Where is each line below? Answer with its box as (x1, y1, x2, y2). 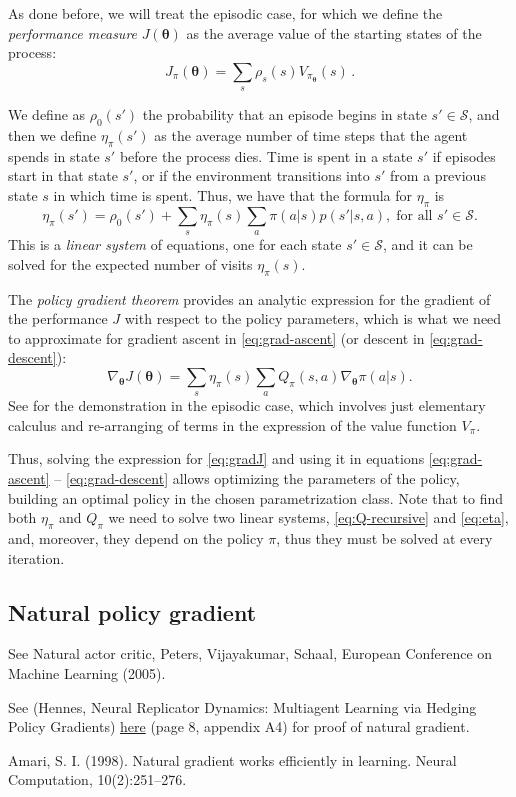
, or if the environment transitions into (133, 165, 370, 186)
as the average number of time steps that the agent (154, 124, 468, 145)
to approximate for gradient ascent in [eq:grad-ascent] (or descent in (8, 327, 425, 348)
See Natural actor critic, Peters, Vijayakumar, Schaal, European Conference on (8, 643, 493, 664)
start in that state (8, 165, 118, 186)
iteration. (8, 547, 65, 568)
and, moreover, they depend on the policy (8, 528, 264, 549)
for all (396, 208, 433, 223)
